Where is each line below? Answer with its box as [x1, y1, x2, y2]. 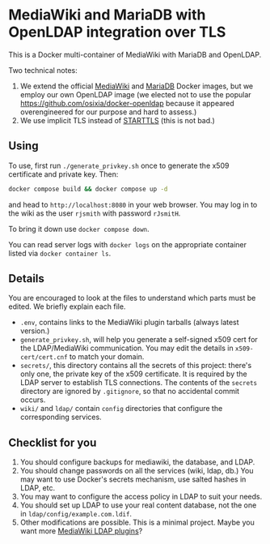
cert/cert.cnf [19, 353, 68, 362]
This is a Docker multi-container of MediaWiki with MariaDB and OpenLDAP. [8, 49, 262, 59]
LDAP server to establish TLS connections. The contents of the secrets [19, 378, 257, 388]
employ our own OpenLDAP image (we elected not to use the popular [19, 89, 252, 99]
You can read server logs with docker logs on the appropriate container [8, 239, 247, 249]
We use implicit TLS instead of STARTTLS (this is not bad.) [19, 115, 216, 125]
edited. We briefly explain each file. [8, 302, 126, 311]
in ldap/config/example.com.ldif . [19, 509, 132, 519]
